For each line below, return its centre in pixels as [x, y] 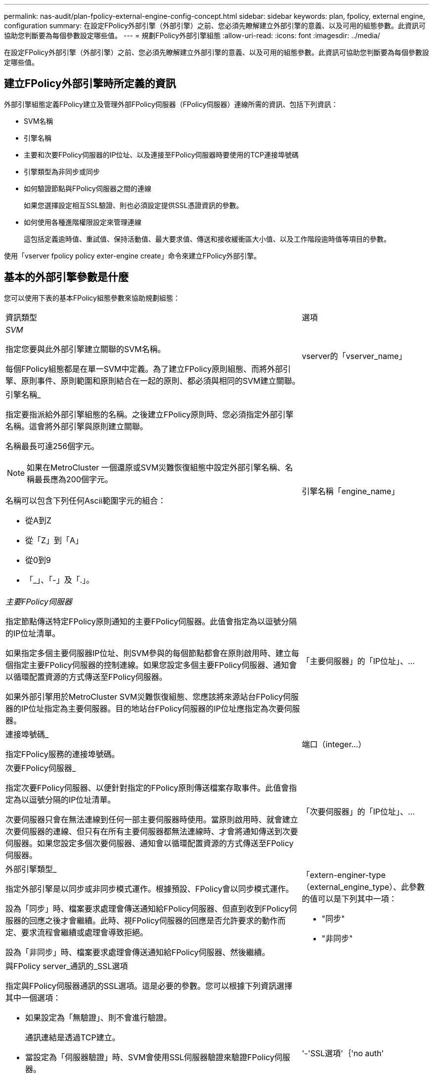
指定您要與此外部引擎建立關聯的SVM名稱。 [86, 349]
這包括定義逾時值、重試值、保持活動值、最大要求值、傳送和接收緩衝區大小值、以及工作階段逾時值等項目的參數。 [207, 239]
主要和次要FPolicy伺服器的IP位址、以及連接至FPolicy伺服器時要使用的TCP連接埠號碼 [161, 154]
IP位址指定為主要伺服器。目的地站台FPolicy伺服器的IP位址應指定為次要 [153, 708]
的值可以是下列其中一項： [349, 898]
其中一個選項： [33, 998]
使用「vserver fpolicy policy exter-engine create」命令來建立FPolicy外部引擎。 [132, 256]
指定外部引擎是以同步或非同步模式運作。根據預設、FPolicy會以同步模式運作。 [150, 889]
